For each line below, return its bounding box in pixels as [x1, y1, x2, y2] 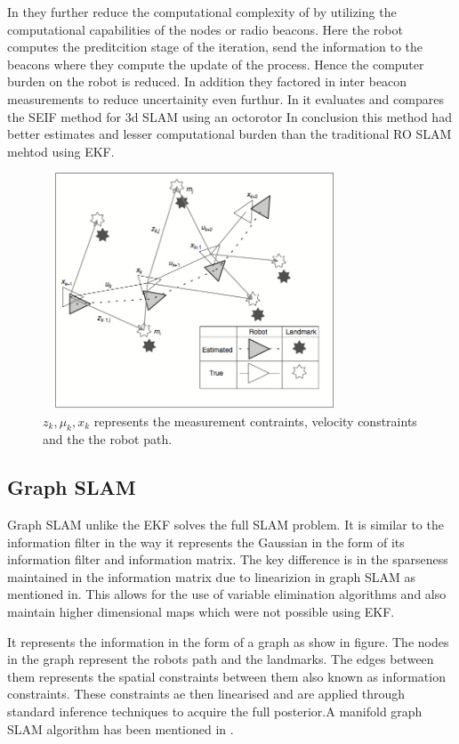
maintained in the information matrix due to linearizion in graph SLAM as [7, 567, 415, 586]
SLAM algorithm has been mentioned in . [7, 719, 234, 738]
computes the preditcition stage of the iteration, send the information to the [7, 37, 423, 56]
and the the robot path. [43, 430, 173, 449]
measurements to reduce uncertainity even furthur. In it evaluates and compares [7, 89, 444, 108]
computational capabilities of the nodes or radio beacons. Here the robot [7, 20, 403, 38]
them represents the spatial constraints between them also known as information [7, 667, 446, 685]
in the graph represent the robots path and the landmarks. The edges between [7, 650, 434, 668]
